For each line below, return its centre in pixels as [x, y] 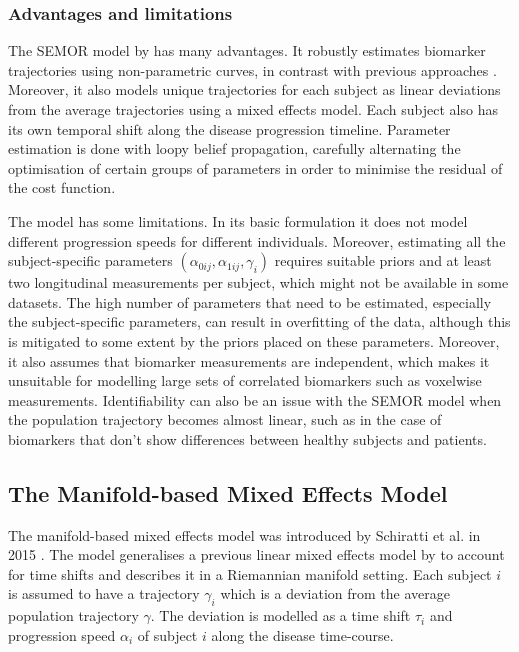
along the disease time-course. [302, 634]
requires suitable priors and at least [383, 260]
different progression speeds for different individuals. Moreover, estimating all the [257, 240]
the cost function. [62, 187]
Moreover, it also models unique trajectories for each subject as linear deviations [254, 89]
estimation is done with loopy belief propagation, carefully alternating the [234, 148]
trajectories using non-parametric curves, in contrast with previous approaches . [252, 69]
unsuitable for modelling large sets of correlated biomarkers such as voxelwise [245, 380]
